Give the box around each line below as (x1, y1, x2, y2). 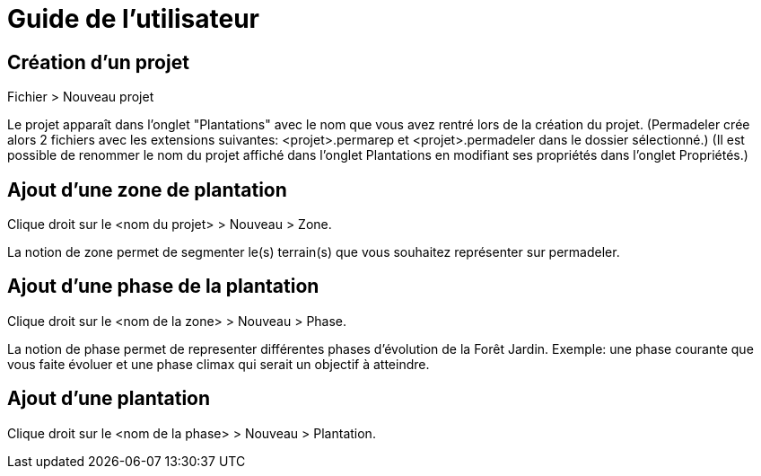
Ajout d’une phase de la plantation (7, 275, 319, 298)
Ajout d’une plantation (7, 387, 211, 410)
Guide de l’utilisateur (7, 4, 260, 34)
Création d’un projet (7, 50, 189, 74)
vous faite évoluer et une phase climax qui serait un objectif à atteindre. (7, 356, 430, 372)
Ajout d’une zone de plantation (7, 178, 287, 201)
